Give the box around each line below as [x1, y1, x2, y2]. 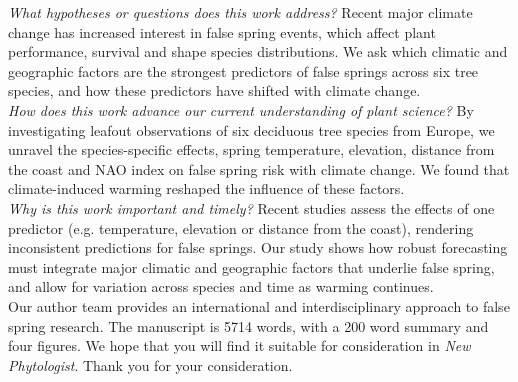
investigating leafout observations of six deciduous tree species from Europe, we [8, 119, 495, 140]
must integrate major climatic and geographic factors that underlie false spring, [8, 256, 495, 277]
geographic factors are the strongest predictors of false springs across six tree [8, 60, 479, 81]
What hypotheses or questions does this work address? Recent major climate [8, 2, 473, 22]
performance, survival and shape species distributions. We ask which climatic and [8, 41, 508, 62]
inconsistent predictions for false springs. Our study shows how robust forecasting [8, 237, 508, 258]
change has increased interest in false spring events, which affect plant [8, 21, 436, 42]
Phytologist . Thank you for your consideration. [8, 354, 293, 375]
